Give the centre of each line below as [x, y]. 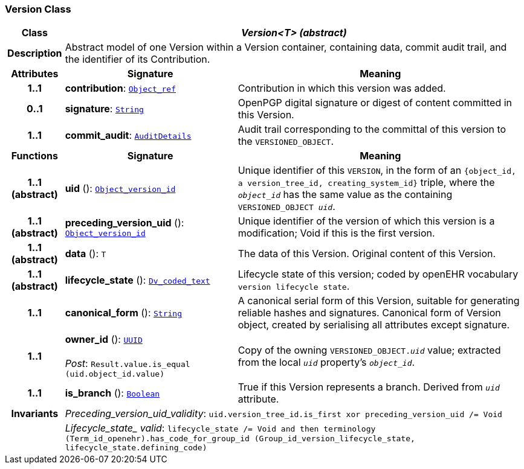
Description [35, 53]
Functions [34, 156]
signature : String [104, 109]
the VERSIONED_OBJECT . [286, 142]
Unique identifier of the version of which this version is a [366, 221]
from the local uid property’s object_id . [326, 362]
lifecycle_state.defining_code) [136, 448]
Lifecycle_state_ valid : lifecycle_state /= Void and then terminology [220, 428]
